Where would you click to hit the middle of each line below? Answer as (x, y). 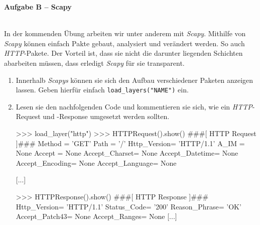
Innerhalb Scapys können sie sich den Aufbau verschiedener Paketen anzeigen (135, 80)
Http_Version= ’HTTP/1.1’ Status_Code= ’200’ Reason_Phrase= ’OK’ (128, 206)
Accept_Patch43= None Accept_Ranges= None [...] (96, 216)
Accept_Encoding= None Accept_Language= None (96, 162)
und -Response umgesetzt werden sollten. (106, 116)
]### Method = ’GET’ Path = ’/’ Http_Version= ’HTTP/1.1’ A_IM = (130, 143)
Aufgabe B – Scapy (38, 7)
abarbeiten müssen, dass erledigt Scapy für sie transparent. (94, 63)
